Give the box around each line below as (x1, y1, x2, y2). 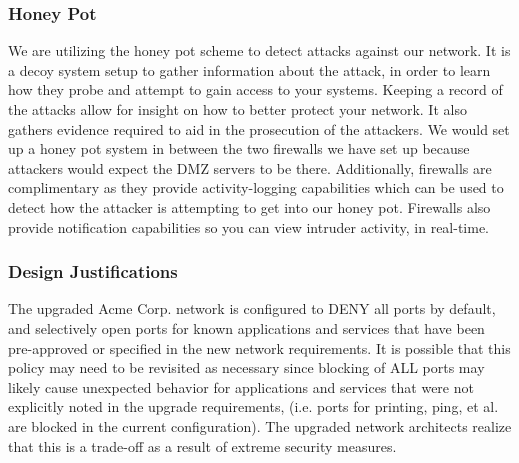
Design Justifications (8, 259, 178, 284)
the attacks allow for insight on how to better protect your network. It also (8, 99, 467, 119)
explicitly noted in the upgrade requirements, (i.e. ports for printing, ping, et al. (8, 396, 499, 417)
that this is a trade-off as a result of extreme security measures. (8, 435, 397, 456)
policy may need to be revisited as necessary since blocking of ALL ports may (8, 357, 485, 378)
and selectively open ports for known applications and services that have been (8, 317, 485, 338)
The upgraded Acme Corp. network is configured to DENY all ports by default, (8, 298, 496, 319)
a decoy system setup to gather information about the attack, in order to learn (8, 59, 491, 80)
